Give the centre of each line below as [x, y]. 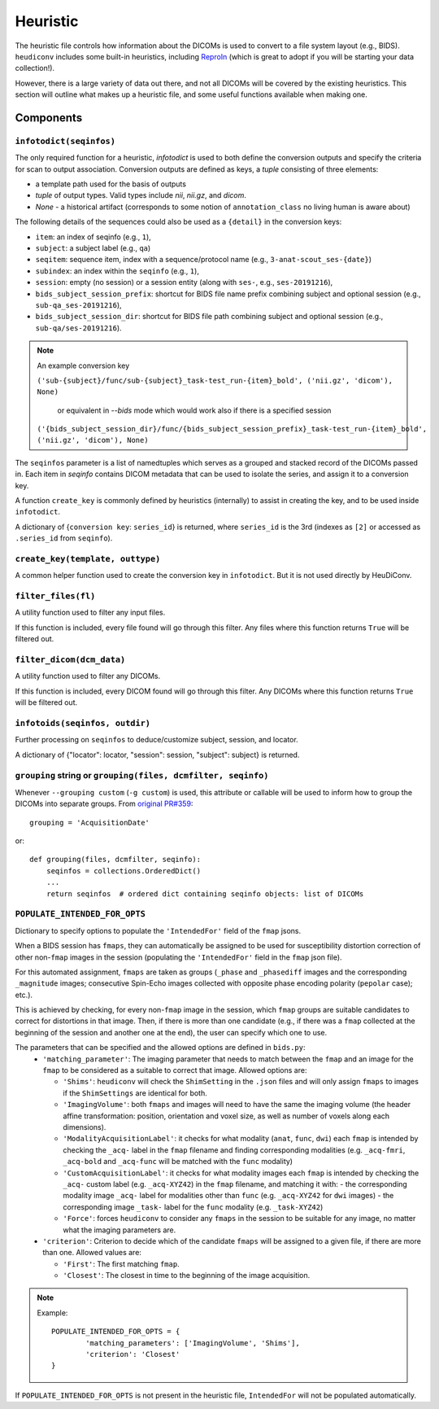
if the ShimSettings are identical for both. [135, 1093]
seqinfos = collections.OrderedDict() [124, 871]
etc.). [24, 995]
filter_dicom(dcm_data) [70, 660]
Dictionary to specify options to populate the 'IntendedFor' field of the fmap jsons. [158, 930]
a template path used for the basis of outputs [111, 184]
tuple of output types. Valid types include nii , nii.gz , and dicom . [141, 195]
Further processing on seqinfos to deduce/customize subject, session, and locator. [156, 740]
